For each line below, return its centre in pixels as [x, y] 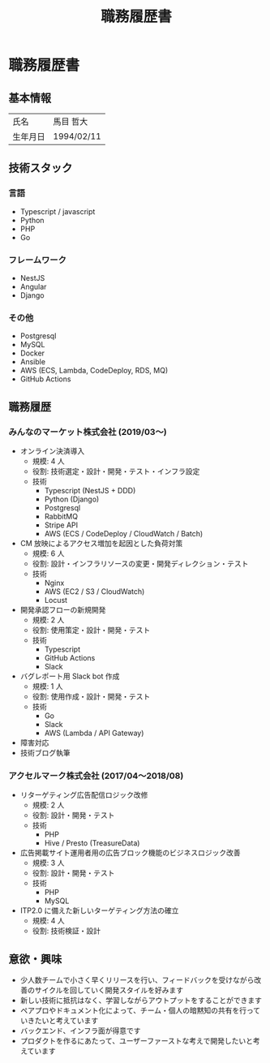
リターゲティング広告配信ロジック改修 [84, 795]
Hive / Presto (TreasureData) [92, 843]
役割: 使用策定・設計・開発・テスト [91, 630]
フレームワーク [38, 260]
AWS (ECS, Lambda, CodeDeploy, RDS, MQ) [94, 371]
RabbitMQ [61, 516]
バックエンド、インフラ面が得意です [80, 1031]
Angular [33, 286]
